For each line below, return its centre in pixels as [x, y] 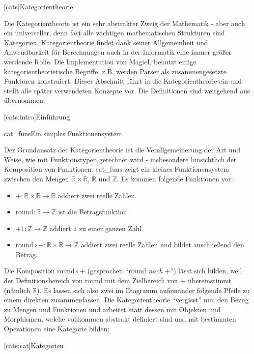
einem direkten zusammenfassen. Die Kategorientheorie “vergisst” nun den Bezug [126, 300]
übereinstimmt [210, 280]
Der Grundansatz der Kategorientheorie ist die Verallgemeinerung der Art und [122, 150]
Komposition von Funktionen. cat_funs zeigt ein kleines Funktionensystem [117, 169]
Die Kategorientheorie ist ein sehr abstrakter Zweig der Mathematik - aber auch [125, 23]
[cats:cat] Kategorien [34, 345]
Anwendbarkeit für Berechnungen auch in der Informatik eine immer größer [118, 52]
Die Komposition [29, 271]
